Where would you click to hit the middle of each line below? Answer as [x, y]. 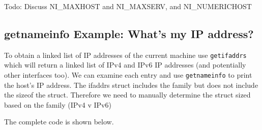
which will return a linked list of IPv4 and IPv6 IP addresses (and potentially [125, 65]
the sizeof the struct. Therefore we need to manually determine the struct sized [127, 95]
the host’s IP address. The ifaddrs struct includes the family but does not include [131, 85]
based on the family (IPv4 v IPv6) [58, 104]
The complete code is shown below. [59, 122]
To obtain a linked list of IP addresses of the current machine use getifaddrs [125, 55]
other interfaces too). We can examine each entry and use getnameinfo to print [128, 75]
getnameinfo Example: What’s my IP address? [129, 33]
